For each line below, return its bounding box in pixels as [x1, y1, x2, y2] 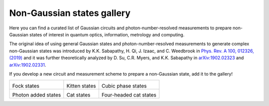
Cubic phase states [101, 83, 147, 90]
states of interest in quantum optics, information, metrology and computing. [29, 31, 185, 37]
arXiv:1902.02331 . [9, 62, 46, 68]
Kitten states [66, 83, 96, 90]
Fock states [12, 83, 40, 90]
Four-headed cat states [101, 92, 157, 99]
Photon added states [12, 92, 61, 99]
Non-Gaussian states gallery [9, 7, 131, 18]
